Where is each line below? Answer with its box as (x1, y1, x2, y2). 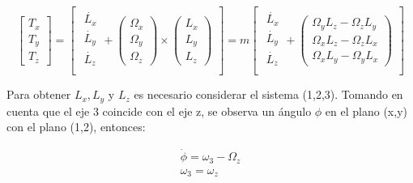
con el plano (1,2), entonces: (6, 118, 146, 135)
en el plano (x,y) (325, 102, 407, 119)
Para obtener (6, 86, 71, 103)
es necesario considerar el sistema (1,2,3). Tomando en (134, 86, 403, 103)
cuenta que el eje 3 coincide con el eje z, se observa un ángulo (6, 102, 312, 119)
